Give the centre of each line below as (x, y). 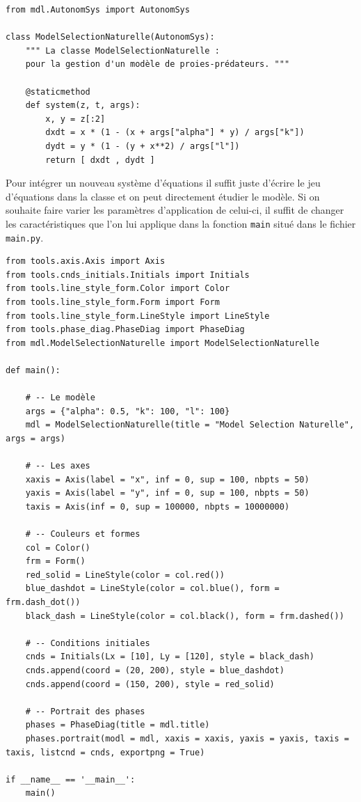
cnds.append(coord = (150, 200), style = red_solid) (150, 684)
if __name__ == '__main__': (71, 779)
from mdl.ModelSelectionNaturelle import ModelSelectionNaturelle (163, 343)
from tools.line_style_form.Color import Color (118, 289)
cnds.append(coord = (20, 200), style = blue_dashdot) (155, 671)
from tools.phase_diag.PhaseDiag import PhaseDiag (125, 330)
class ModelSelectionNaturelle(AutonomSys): (110, 37)
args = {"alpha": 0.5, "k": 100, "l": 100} (128, 411)
